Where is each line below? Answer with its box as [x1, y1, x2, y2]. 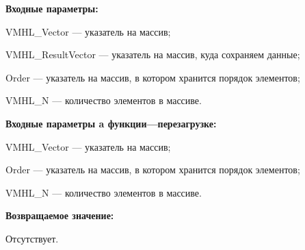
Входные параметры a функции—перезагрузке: [5, 116, 217, 130]
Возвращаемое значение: [5, 208, 114, 223]
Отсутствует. [5, 231, 59, 245]
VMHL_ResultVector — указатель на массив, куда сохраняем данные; [5, 47, 300, 62]
